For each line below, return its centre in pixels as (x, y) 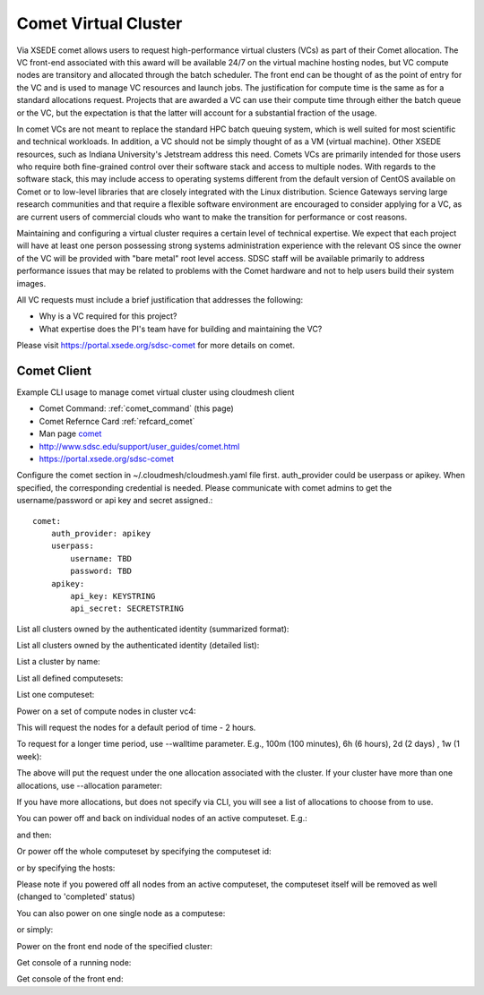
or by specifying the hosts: (66, 868)
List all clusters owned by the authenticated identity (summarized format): (153, 629)
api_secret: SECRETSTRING (127, 609)
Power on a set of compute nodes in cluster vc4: (106, 711)
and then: (34, 835)
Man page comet (70, 433)
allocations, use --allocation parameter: (90, 785)
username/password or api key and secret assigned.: (115, 501)
